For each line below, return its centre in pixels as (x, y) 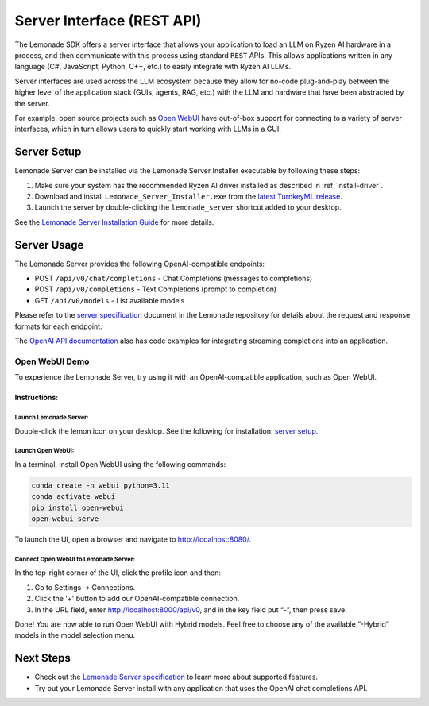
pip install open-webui (78, 507)
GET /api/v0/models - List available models (110, 300)
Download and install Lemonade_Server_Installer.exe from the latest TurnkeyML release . (189, 196)
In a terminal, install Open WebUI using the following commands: (120, 464)
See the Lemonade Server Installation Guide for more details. (114, 222)
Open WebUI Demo (52, 361)
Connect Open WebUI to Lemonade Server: (75, 559)
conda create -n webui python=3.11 (100, 485)
